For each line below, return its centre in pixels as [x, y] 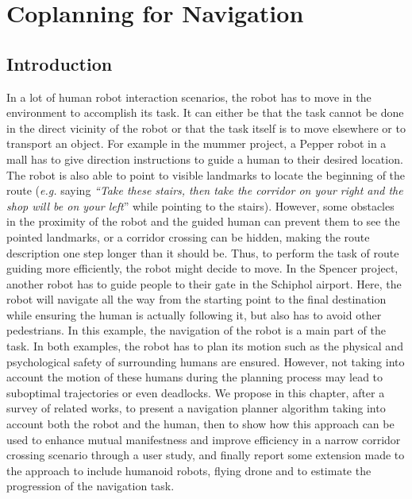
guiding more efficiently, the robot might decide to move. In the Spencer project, [202, 268]
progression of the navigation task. [90, 486]
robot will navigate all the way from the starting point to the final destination [196, 299]
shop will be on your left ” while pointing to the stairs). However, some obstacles [200, 205]
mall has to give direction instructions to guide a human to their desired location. [205, 159]
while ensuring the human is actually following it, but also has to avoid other [194, 314]
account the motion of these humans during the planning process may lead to [195, 377]
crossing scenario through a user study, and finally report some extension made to [206, 455]
